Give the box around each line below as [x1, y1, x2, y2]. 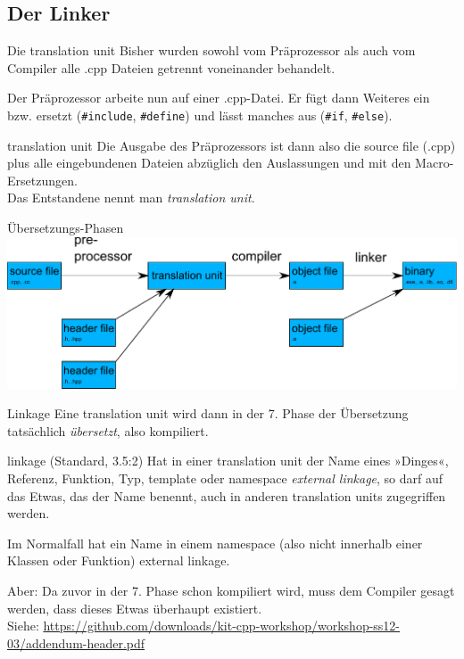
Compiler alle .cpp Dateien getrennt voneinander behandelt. [7, 58, 336, 77]
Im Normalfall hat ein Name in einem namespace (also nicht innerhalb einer [7, 533, 423, 552]
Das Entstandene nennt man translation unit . [7, 188, 255, 207]
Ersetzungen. [7, 170, 78, 189]
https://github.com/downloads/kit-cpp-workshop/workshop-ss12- [43, 616, 401, 635]
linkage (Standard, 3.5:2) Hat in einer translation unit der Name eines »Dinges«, [7, 451, 449, 470]
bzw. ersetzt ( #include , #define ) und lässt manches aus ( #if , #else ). [7, 105, 393, 124]
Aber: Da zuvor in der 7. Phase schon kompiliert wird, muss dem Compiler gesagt [7, 581, 455, 599]
